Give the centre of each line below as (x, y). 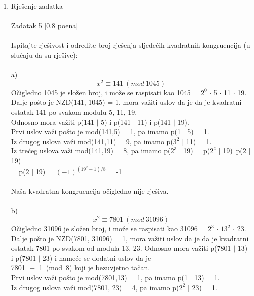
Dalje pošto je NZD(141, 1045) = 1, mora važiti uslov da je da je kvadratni (126, 102)
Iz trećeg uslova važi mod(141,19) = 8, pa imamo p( (91, 151)
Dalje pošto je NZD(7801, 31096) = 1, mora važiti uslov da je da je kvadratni (130, 238)
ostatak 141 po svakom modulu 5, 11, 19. (74, 112)
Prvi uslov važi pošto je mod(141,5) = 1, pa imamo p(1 (96, 131)
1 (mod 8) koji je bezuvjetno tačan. (95, 267)
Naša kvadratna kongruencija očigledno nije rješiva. (90, 191)
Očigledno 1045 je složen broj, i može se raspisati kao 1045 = (105, 92)
